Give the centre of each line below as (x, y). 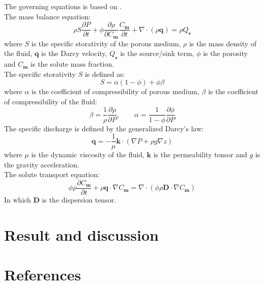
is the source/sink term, (157, 53)
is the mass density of (223, 43)
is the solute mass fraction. (72, 64)
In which (18, 200)
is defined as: (105, 74)
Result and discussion (81, 234)
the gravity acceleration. (42, 164)
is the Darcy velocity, (74, 53)
